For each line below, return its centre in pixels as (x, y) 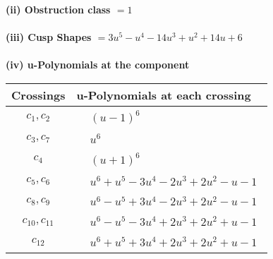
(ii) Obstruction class (58, 9)
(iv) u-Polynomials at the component (98, 65)
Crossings (38, 95)
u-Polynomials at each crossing (164, 95)
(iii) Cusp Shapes (49, 37)
